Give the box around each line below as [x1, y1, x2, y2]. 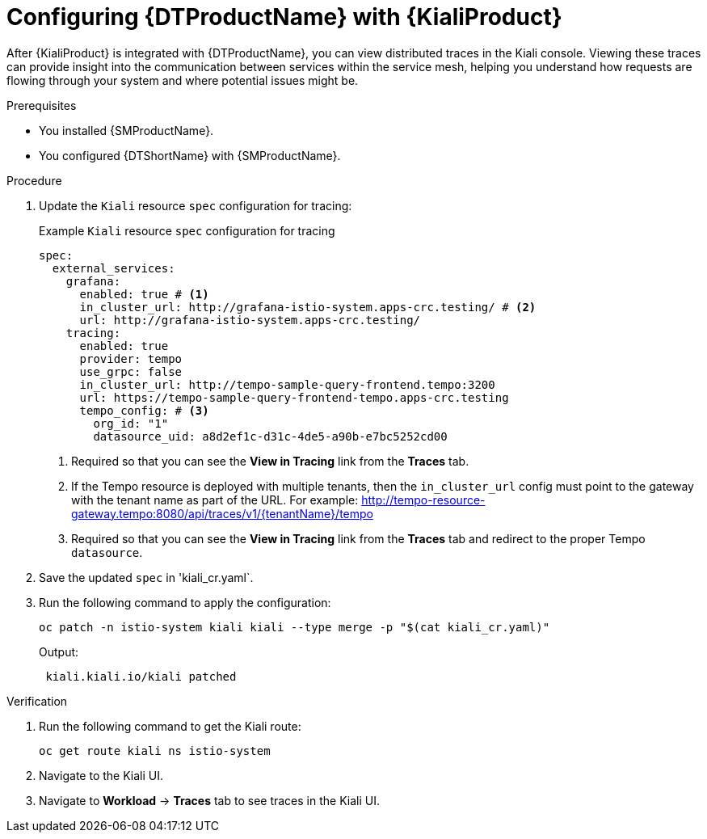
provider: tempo [79, 352, 183, 365]
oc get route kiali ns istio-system [39, 744, 271, 757]
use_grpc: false [79, 365, 183, 378]
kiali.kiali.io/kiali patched [45, 669, 237, 683]
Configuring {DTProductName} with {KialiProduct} [6, 3, 562, 31]
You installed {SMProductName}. [39, 123, 214, 137]
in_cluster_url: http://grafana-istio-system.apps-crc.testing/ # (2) [79, 300, 537, 314]
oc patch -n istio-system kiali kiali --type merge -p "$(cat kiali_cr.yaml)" [39, 620, 550, 634]
